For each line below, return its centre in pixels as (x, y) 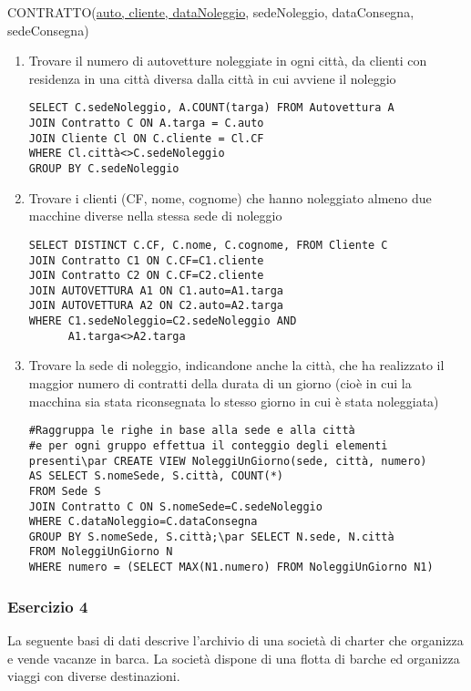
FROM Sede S (65, 491)
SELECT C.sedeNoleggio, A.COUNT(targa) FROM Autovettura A (211, 108)
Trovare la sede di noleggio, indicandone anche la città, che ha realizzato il (236, 365)
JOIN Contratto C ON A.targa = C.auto (146, 124)
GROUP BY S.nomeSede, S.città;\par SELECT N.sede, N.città (211, 536)
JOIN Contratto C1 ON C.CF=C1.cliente (146, 260)
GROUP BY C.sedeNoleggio (104, 169)
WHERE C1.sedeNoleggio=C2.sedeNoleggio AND (163, 321)
